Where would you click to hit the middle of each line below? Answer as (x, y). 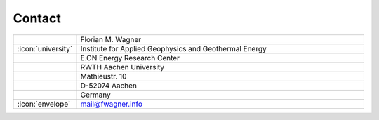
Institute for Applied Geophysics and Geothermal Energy (173, 48)
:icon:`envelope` (44, 104)
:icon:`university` (45, 48)
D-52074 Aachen (108, 86)
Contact (37, 18)
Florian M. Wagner (111, 39)
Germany (96, 95)
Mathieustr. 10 (104, 76)
